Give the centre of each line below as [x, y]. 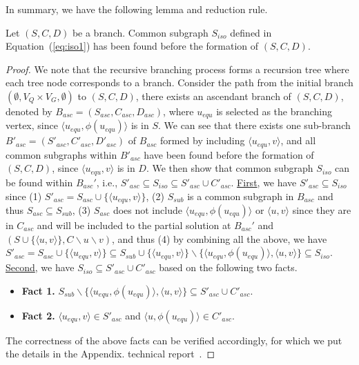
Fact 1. [38, 290]
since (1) [24, 196]
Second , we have [40, 267]
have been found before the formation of [229, 154]
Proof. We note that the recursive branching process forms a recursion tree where [177, 69]
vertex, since [32, 125]
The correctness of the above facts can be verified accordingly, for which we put [174, 340]
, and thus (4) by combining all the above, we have [219, 238]
